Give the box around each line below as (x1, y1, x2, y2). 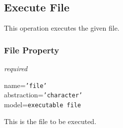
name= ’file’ (4, 80, 47, 90)
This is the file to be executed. (4, 116, 97, 126)
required (4, 63, 28, 74)
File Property (4, 43, 60, 56)
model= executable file (4, 99, 81, 109)
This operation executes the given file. (4, 23, 120, 33)
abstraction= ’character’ (4, 89, 83, 100)
